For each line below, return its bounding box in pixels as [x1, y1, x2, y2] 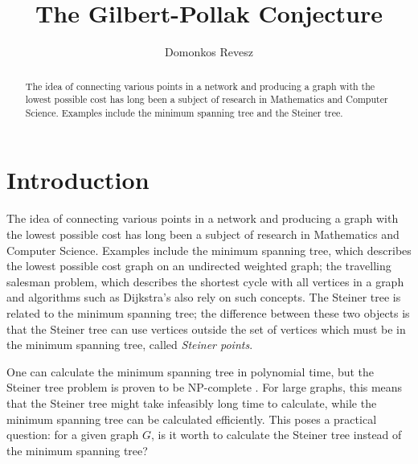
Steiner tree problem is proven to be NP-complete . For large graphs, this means [6, 379, 403, 396]
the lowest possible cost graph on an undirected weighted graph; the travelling [6, 257, 391, 274]
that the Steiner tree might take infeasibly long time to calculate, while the [6, 394, 377, 411]
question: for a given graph [6, 426, 139, 443]
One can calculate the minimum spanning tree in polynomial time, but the [6, 363, 375, 380]
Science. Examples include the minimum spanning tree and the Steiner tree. [25, 105, 343, 119]
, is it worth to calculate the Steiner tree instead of [150, 426, 402, 443]
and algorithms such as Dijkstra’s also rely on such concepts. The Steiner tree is [6, 289, 401, 306]
